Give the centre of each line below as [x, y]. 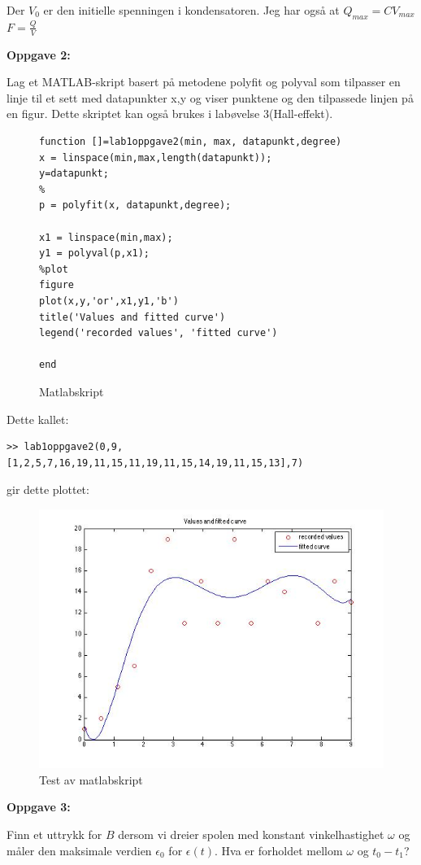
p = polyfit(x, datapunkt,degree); [135, 205]
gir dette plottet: [48, 489]
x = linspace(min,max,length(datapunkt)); [156, 157]
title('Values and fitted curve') [132, 317]
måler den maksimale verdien [79, 850]
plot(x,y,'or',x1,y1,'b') [109, 301]
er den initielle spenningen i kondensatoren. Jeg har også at [191, 10]
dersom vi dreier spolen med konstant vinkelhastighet [251, 834]
